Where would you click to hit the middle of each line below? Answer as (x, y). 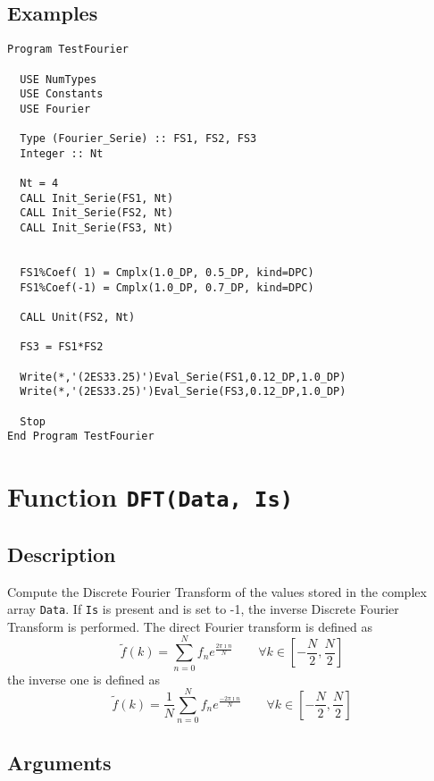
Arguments (59, 762)
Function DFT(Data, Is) (150, 496)
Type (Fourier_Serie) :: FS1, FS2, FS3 (138, 139)
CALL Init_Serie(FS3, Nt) (97, 228)
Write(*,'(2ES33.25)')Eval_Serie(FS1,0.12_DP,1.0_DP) (183, 377)
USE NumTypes (58, 79)
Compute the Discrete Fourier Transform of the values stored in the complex (217, 591)
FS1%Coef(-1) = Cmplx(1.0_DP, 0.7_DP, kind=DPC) (167, 287)
